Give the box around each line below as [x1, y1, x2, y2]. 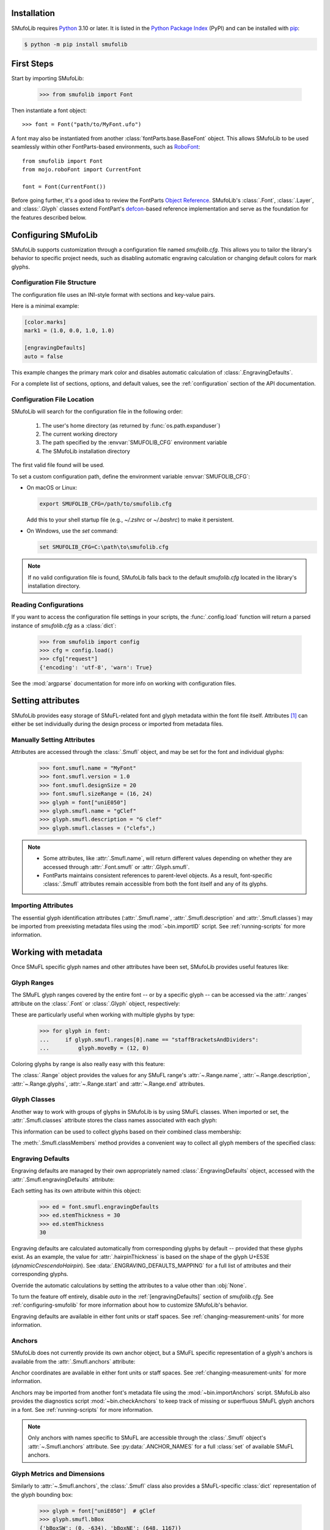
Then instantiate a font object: [11, 106, 87, 114]
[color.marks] [24, 319, 67, 326]
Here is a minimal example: [11, 302, 79, 310]
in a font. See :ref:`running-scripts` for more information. [11, 1406, 153, 1413]
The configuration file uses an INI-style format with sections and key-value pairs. [11, 291, 215, 298]
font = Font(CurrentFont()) [22, 183, 106, 190]
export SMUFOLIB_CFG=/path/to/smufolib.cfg [39, 500, 172, 507]
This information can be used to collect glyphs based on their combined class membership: [11, 1128, 241, 1135]
